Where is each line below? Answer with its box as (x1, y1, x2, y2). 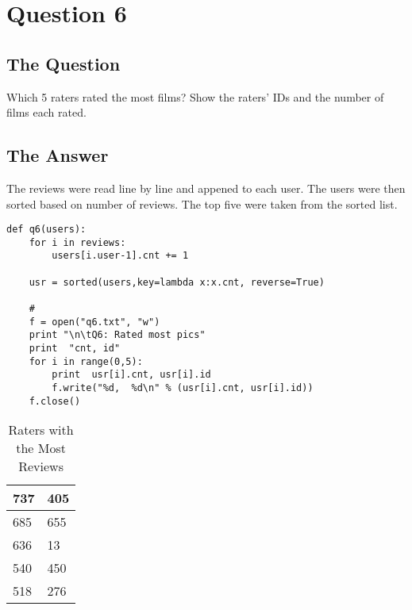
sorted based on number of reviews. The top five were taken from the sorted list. (6, 195, 398, 212)
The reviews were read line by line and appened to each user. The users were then (6, 179, 406, 196)
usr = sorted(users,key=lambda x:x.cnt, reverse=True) (29, 276, 325, 288)
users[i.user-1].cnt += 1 (52, 250, 189, 262)
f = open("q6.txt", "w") (29, 316, 160, 328)
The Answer (6, 143, 109, 167)
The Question (6, 51, 121, 75)
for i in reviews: (29, 236, 126, 248)
